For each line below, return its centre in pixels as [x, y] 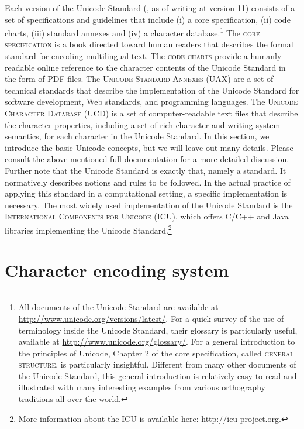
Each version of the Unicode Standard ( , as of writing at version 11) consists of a [150, 8]
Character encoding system [117, 270]
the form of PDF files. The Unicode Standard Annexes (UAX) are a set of [139, 79]
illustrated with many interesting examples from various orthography [142, 387]
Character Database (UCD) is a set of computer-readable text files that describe [151, 113]
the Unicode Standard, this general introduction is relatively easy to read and [158, 375]
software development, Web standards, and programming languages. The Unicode [151, 102]
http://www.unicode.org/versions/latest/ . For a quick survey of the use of [151, 318]
